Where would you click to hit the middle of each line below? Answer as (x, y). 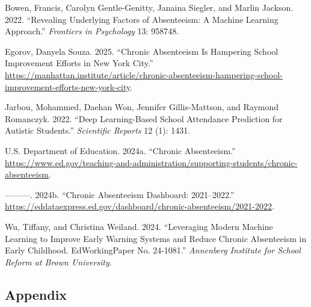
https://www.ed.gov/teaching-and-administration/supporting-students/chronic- (151, 162)
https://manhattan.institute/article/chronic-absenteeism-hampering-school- (144, 74)
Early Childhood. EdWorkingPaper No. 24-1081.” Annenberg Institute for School (153, 250)
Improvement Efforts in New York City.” (79, 63)
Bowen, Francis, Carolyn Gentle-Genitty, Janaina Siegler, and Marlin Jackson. (149, 7)
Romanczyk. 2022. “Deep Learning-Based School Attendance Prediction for (144, 118)
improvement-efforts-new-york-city (68, 86)
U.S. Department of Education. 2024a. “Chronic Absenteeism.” (120, 150)
